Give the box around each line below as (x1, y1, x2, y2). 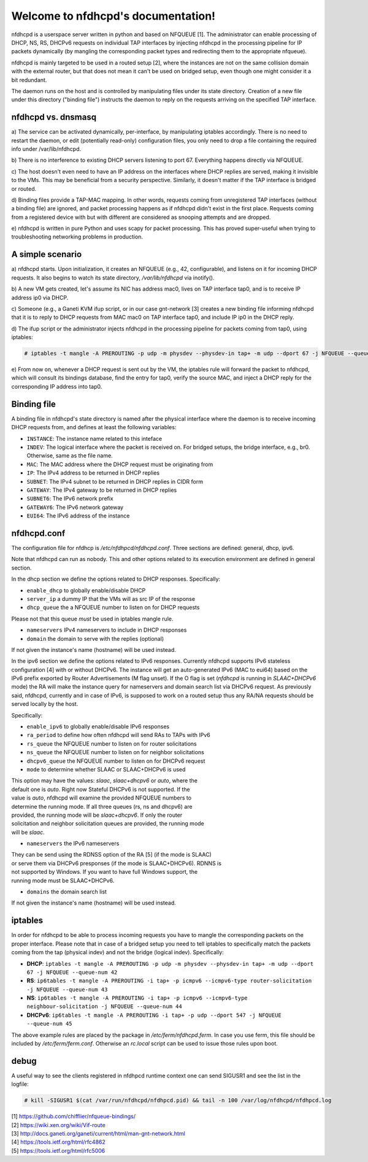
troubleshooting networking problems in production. (11, 233, 144, 240)
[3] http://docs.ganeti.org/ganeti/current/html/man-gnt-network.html (11, 1130, 185, 1137)
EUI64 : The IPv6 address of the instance (26, 512, 130, 519)
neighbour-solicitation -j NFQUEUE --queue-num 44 (26, 1003, 182, 1010)
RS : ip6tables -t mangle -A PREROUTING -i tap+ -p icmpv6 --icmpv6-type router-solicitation (26, 977, 312, 984)
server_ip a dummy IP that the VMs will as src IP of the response (26, 595, 196, 602)
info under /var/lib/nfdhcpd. (11, 145, 82, 153)
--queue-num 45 (26, 1020, 73, 1027)
